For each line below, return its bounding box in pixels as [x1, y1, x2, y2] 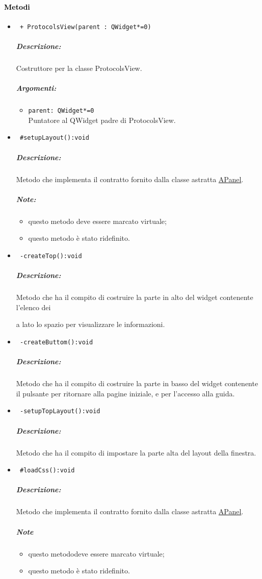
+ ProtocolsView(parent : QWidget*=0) [19, 23, 151, 31]
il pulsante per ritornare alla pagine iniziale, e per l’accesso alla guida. [16, 388, 235, 398]
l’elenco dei [16, 301, 51, 312]
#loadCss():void [19, 467, 75, 474]
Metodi [4, 1, 30, 12]
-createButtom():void [19, 338, 93, 346]
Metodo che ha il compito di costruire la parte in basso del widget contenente [16, 378, 258, 389]
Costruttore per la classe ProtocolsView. [16, 63, 142, 73]
